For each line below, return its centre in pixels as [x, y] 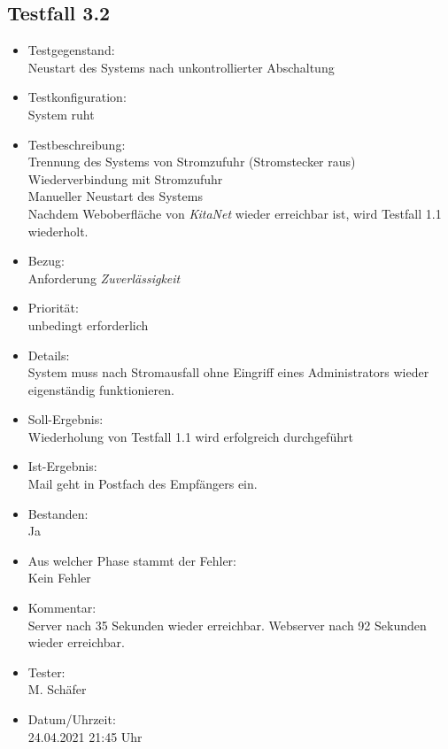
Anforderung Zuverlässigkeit [104, 278]
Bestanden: [58, 513]
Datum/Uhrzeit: [72, 719]
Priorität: [53, 308]
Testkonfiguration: [77, 97]
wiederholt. [58, 231]
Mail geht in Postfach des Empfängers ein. [143, 484]
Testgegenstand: [71, 50]
